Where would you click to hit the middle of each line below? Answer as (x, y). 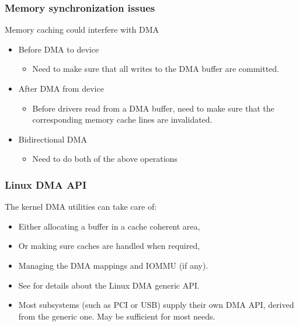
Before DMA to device (59, 49)
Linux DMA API (46, 184)
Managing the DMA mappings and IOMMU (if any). (113, 265)
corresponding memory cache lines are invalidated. (122, 119)
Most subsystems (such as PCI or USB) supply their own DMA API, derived (156, 305)
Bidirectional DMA (53, 139)
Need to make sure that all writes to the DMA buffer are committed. (156, 69)
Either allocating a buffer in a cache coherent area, (109, 226)
